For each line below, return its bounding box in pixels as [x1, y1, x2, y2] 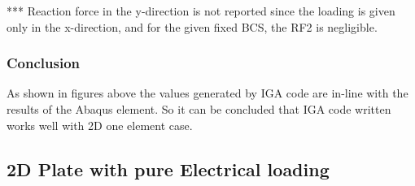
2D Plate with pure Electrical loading [7, 156, 330, 181]
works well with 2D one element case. [7, 116, 193, 133]
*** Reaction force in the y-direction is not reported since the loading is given [7, 2, 395, 19]
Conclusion [7, 53, 80, 73]
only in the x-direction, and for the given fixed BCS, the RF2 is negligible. [7, 18, 378, 35]
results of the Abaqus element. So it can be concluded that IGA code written [7, 101, 391, 117]
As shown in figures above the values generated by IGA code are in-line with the [7, 84, 408, 102]
